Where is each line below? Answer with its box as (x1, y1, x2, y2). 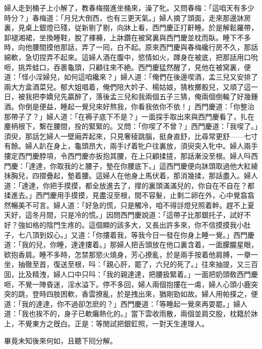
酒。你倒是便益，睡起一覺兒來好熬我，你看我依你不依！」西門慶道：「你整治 (4, 101, 254, 111)
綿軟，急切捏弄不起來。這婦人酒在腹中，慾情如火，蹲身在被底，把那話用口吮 (4, 51, 258, 62)
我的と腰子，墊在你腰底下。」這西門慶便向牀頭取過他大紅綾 (63, 160, 258, 171)
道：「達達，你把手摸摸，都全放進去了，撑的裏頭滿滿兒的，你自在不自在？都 (4, 180, 254, 190)
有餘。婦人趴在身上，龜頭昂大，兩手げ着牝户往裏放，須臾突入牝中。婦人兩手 (4, 141, 258, 151)
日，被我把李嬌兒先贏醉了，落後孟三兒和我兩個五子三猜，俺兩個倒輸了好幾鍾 (4, 91, 258, 102)
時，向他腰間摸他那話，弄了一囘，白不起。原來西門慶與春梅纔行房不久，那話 (4, 42, 258, 52)
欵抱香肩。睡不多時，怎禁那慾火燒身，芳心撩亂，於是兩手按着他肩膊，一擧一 (4, 249, 258, 259)
